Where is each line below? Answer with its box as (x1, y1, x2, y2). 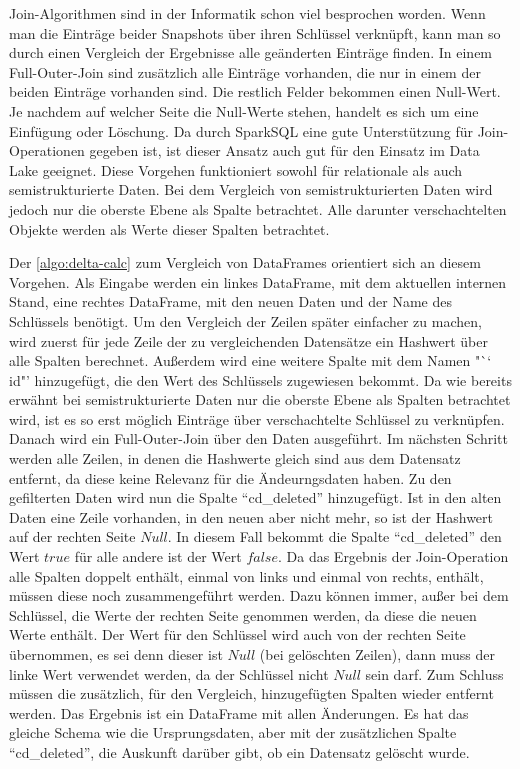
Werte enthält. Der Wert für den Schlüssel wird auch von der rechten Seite (9, 624, 466, 645)
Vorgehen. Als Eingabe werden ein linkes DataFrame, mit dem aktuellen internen (9, 271, 507, 292)
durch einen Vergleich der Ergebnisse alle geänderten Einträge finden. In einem (9, 42, 493, 63)
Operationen (9, 140, 85, 161)
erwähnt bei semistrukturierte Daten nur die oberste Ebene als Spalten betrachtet (9, 389, 511, 410)
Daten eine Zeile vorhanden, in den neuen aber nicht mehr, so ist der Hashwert (9, 506, 493, 527)
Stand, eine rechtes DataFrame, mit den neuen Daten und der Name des (9, 291, 453, 312)
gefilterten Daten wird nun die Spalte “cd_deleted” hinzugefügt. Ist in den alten (9, 487, 502, 508)
